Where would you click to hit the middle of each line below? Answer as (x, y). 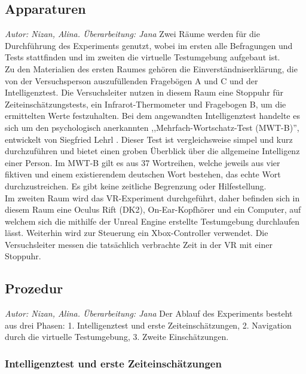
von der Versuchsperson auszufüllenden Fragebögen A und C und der (131, 80)
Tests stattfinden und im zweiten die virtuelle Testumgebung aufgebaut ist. (143, 57)
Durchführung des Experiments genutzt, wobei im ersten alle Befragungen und (149, 45)
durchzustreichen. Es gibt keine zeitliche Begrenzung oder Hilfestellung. (136, 186)
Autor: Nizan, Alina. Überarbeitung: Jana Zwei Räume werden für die (132, 34)
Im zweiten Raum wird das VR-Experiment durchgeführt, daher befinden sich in (152, 197)
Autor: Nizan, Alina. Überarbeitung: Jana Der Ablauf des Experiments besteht (149, 313)
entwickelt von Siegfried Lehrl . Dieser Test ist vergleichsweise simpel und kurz (149, 139)
